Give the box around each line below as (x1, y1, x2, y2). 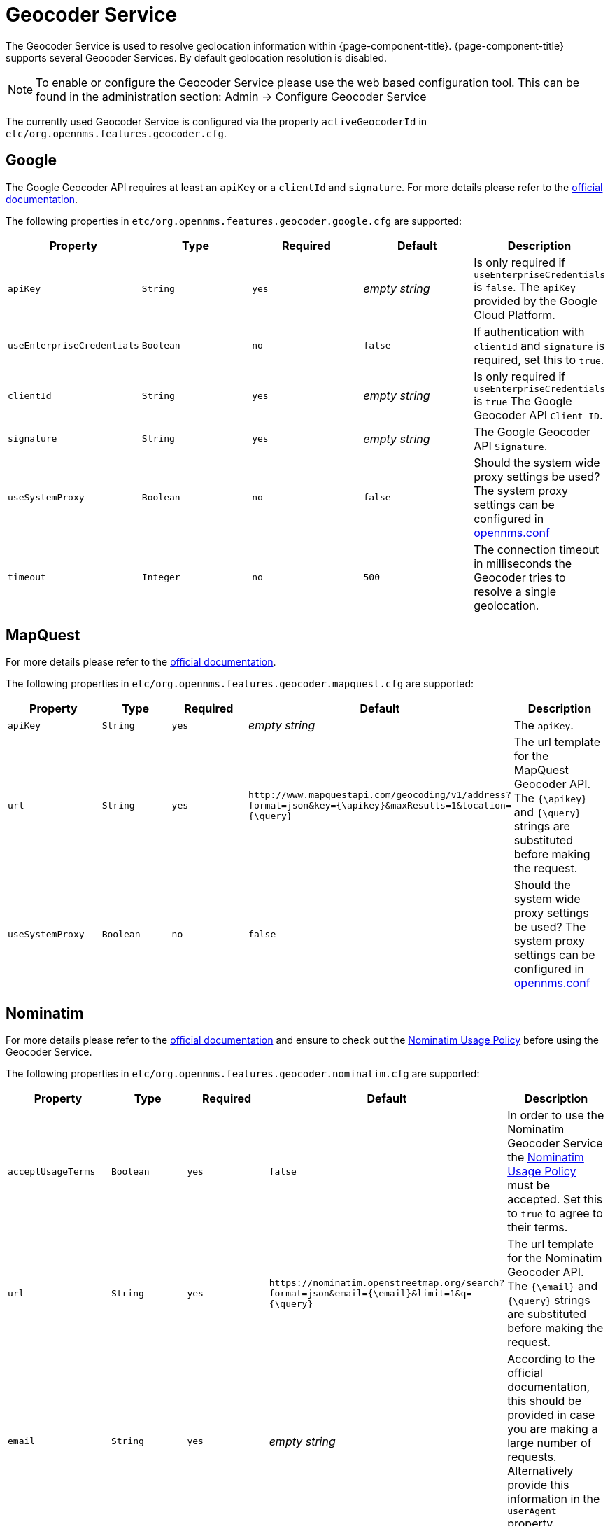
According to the (507, 1352, 595, 1366)
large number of (507, 1436, 592, 1450)
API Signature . (474, 438, 548, 453)
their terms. (507, 1220, 568, 1235)
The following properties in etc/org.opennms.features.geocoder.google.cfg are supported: (6, 214, 462, 227)
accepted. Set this (507, 1192, 603, 1207)
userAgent (507, 1506, 557, 1517)
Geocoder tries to (474, 570, 566, 584)
